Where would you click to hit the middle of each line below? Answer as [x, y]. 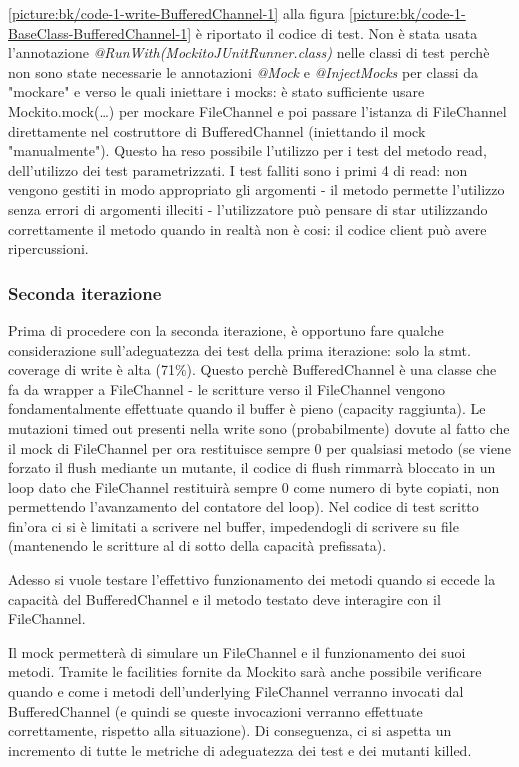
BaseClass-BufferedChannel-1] [100, 32]
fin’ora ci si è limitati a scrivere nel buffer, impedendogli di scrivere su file [233, 525]
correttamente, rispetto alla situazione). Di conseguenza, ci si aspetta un [230, 730]
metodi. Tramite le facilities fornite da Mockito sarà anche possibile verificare [245, 671]
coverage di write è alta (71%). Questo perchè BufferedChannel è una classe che [252, 369]
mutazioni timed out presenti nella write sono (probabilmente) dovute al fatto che [259, 427]
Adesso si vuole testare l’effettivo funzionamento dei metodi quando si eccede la [252, 579]
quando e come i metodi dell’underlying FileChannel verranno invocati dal [236, 691]
